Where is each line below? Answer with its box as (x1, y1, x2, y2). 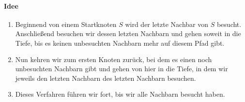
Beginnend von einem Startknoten (15, 19, 117, 29)
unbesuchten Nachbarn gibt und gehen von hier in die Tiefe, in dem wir (15, 64, 228, 74)
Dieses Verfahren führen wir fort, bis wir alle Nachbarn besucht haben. (15, 89, 225, 99)
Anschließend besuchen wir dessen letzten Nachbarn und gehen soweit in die (15, 28, 241, 38)
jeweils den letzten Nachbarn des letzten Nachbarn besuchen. (15, 73, 196, 83)
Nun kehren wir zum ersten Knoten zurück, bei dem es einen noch (15, 54, 212, 64)
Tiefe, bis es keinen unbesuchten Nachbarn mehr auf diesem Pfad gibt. (15, 38, 225, 48)
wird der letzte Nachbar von (125, 19, 209, 29)
